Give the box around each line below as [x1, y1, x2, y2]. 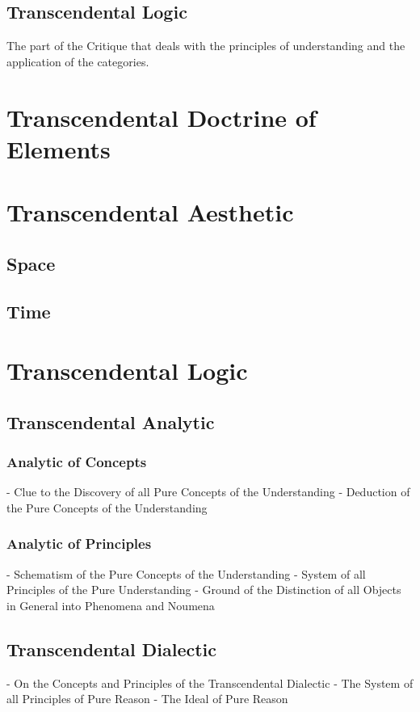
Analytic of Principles [6, 533, 152, 554]
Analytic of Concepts [6, 451, 147, 471]
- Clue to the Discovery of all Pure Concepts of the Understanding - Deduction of [6, 483, 410, 500]
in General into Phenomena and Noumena [6, 596, 215, 613]
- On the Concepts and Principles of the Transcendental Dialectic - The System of [6, 674, 414, 691]
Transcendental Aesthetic [6, 196, 294, 229]
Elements [6, 132, 111, 165]
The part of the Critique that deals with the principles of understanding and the [6, 37, 405, 54]
